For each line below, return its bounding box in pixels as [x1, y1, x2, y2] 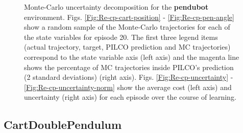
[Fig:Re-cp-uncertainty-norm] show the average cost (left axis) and [24, 81, 232, 92]
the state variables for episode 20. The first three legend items [24, 31, 218, 42]
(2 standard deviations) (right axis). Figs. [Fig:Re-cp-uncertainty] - [24, 72, 233, 82]
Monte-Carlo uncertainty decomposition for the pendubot [24, 2, 209, 12]
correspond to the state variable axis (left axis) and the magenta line [24, 51, 239, 62]
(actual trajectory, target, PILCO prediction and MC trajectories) [24, 41, 231, 52]
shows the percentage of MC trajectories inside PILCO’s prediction [24, 61, 234, 72]
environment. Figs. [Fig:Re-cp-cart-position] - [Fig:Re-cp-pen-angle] [24, 11, 234, 22]
